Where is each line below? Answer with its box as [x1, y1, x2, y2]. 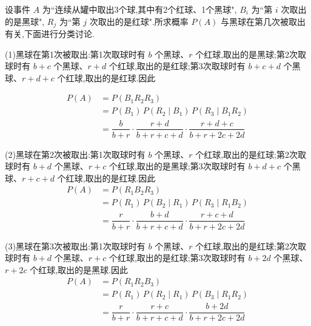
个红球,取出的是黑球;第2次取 [195, 47, 306, 60]
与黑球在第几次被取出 [221, 15, 306, 27]
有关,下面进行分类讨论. [5, 27, 95, 40]
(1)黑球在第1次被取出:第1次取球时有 [5, 47, 145, 60]
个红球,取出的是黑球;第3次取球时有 [109, 160, 246, 172]
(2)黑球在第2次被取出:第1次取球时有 [5, 148, 145, 160]
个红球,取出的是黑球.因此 [30, 263, 128, 276]
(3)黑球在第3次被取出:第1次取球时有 [5, 239, 145, 252]
